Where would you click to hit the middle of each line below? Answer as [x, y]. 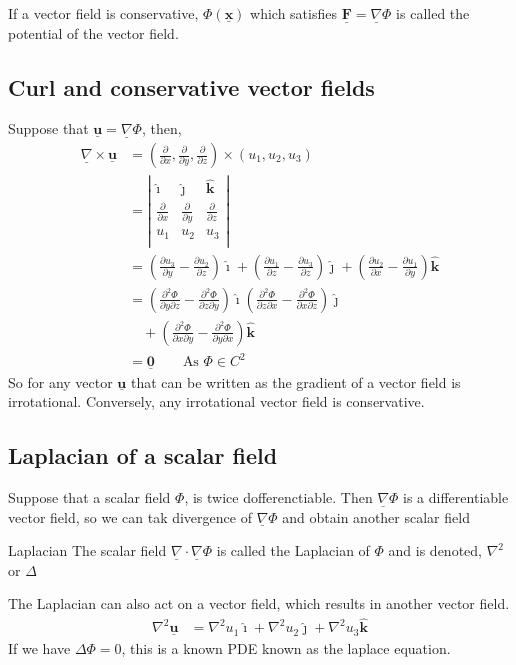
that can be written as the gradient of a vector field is [295, 381]
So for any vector [60, 381]
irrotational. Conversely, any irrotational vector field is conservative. [216, 401]
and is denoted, [435, 550]
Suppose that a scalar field [89, 497]
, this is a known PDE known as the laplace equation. [286, 648]
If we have [39, 648]
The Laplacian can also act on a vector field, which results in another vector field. [259, 603]
